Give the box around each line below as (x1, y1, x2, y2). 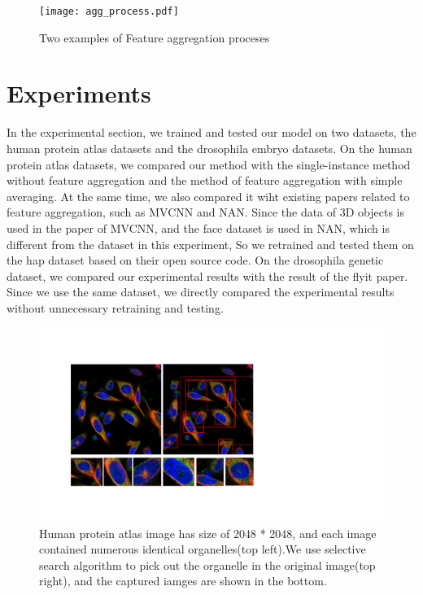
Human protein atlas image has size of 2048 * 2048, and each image (39, 524, 377, 541)
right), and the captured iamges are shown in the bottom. (39, 572, 327, 589)
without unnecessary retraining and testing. (7, 299, 224, 316)
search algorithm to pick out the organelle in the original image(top (39, 556, 376, 573)
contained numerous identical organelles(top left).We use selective (39, 540, 366, 558)
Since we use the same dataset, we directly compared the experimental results (7, 283, 395, 300)
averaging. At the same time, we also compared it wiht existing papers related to (7, 187, 410, 204)
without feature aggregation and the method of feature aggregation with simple (7, 172, 403, 189)
